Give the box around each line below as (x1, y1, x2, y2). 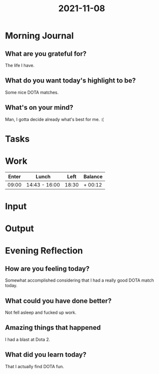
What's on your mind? (5, 103, 74, 112)
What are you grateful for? (5, 50, 87, 58)
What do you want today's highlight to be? (5, 76, 136, 85)
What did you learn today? (5, 351, 87, 359)
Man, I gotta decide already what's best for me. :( (5, 116, 104, 122)
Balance (83, 173, 103, 180)
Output (5, 223, 34, 234)
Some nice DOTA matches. (5, 89, 59, 95)
